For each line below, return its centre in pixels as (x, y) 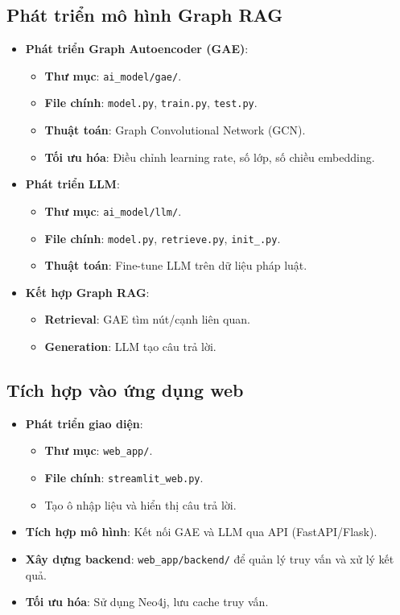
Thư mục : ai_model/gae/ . (113, 75)
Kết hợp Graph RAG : (87, 292)
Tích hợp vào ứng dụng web (125, 389)
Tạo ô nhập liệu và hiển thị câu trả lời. (140, 504)
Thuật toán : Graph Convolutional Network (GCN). (175, 130)
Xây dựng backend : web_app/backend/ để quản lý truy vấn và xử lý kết (210, 558)
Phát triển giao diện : (84, 423)
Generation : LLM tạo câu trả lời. (130, 346)
